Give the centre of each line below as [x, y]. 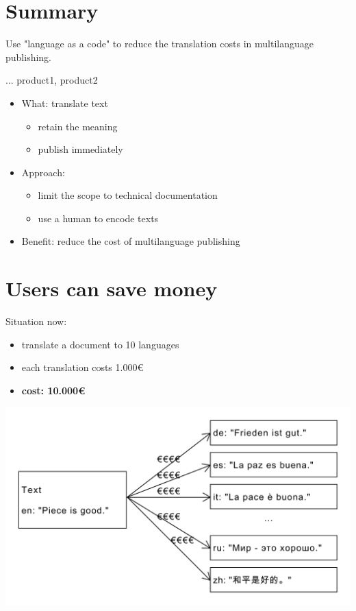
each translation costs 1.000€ [82, 367]
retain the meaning [78, 126]
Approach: [43, 172]
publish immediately [80, 149]
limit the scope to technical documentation [128, 195]
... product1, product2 [52, 80]
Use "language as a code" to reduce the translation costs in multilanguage [160, 44]
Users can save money [112, 288]
